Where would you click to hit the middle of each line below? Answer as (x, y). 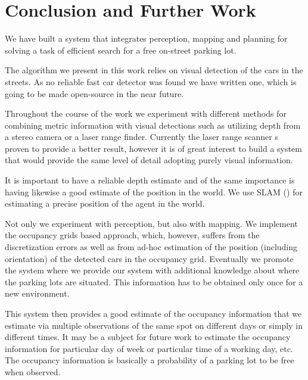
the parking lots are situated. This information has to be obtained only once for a (154, 281)
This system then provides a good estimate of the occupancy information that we (153, 313)
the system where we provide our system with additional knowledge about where (152, 270)
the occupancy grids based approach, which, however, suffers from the (132, 235)
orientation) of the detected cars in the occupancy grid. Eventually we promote (149, 258)
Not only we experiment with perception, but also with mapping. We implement (151, 223)
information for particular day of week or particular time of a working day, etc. (149, 348)
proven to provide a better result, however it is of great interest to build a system (153, 148)
